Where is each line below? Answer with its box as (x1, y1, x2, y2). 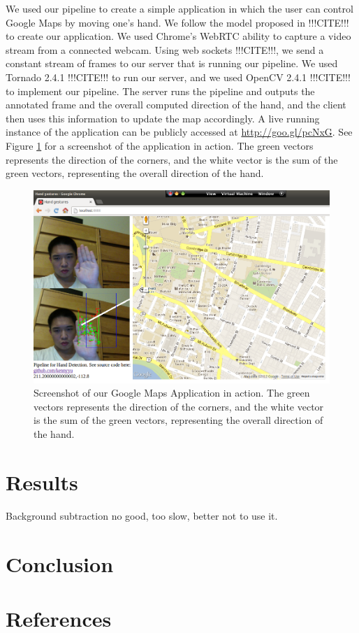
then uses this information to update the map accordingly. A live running (6, 111, 320, 125)
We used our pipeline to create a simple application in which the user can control (6, 1, 353, 15)
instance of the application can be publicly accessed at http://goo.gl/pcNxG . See (6, 125, 353, 139)
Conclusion (6, 549, 114, 578)
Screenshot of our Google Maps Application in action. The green (34, 385, 310, 400)
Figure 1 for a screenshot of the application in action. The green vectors (6, 138, 314, 152)
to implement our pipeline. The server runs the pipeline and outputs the (6, 83, 315, 98)
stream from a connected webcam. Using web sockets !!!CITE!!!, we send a (6, 42, 324, 57)
